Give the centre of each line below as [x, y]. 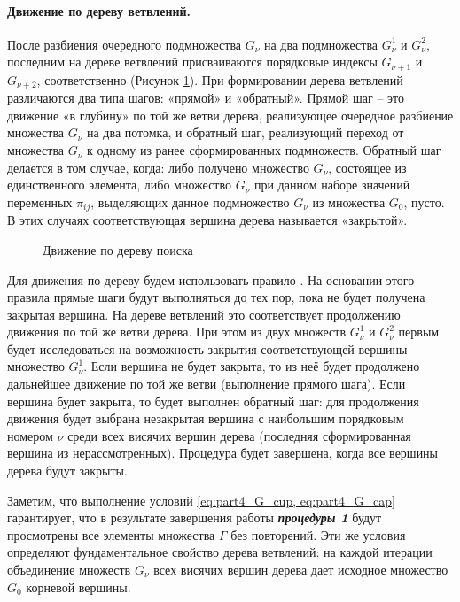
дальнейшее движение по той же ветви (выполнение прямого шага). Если [207, 384]
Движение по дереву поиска [118, 249]
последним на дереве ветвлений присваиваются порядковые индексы [192, 62]
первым [419, 332]
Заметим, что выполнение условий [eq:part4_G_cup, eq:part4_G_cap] [201, 500]
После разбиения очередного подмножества [125, 44]
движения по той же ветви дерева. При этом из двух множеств [177, 332]
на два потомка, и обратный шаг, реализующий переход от [245, 132]
